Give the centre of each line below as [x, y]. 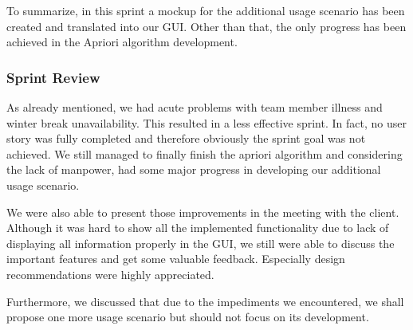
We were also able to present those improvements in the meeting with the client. [203, 212]
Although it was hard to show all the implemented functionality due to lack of [198, 228]
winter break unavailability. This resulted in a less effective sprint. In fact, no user [206, 122]
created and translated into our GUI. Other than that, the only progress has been [206, 26]
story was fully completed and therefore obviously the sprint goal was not [186, 138]
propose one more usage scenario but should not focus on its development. [188, 317]
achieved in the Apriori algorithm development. [122, 42]
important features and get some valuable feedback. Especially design [176, 259]
